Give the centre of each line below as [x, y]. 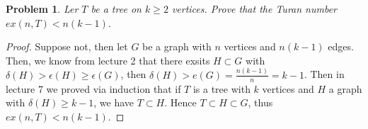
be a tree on [116, 9]
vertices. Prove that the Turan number [254, 9]
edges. [341, 46]
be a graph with [177, 46]
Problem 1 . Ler [42, 9]
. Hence [180, 102]
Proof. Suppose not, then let [67, 46]
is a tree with [222, 88]
